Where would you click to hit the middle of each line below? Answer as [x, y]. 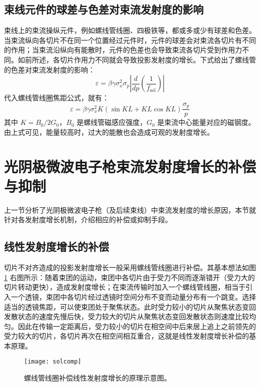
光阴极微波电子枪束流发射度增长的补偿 [130, 166]
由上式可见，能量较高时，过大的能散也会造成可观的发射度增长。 [109, 132]
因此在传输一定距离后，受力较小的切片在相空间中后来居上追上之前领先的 [137, 326]
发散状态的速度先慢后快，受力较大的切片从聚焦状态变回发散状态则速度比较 [126, 316]
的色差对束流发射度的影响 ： [49, 69]
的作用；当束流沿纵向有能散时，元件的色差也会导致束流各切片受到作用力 [123, 50]
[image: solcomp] [53, 362]
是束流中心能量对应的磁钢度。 [206, 122]
